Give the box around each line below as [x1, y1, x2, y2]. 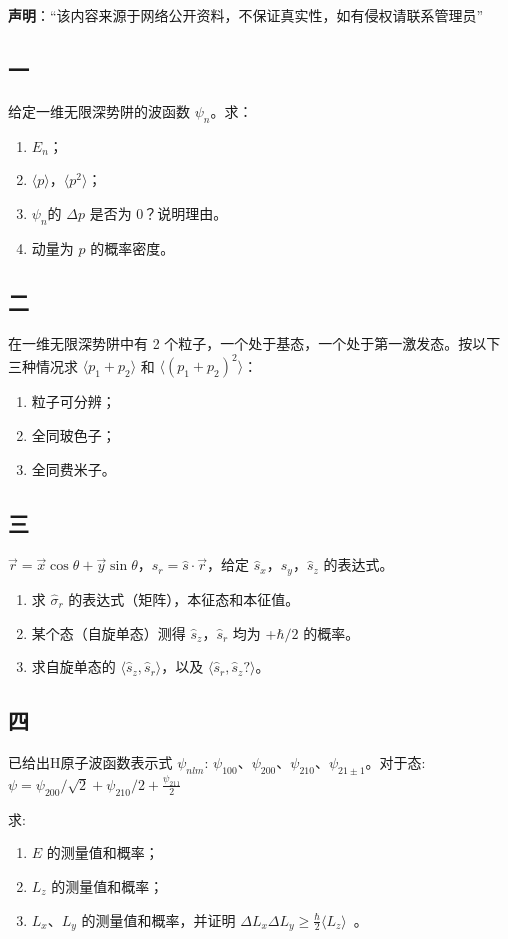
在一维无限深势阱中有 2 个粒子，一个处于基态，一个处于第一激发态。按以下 [8, 333, 501, 354]
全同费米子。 [31, 458, 116, 479]
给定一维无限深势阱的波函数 [8, 100, 190, 121]
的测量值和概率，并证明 [81, 909, 236, 930]
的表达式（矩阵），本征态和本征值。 [68, 588, 300, 609]
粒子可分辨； [31, 391, 116, 412]
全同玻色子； [31, 425, 116, 446]
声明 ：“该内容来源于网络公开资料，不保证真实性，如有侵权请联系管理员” [8, 5, 484, 25]
